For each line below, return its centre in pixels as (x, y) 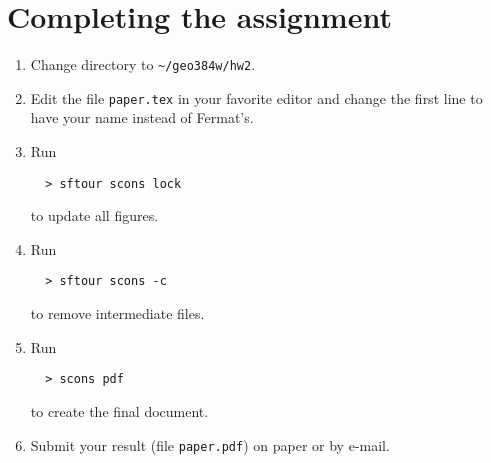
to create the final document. (119, 410)
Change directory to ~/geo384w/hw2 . (143, 64)
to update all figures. (94, 215)
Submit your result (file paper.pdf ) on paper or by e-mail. (210, 444)
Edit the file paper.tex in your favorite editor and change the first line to (256, 97)
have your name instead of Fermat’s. (142, 117)
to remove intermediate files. (117, 313)
